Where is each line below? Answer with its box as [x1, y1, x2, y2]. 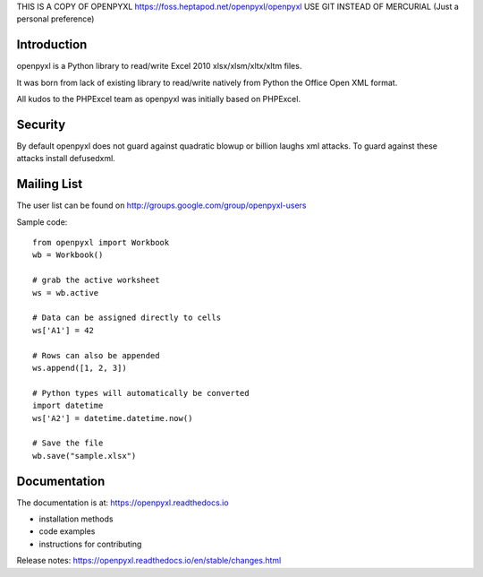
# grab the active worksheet [32, 275, 160, 286]
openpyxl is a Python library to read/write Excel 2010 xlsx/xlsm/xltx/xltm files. [16, 61, 302, 72]
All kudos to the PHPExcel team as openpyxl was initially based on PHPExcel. [16, 94, 301, 105]
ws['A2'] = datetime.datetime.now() [32, 413, 193, 423]
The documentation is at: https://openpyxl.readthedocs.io [16, 497, 229, 508]
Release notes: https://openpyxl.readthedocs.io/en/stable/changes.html [16, 555, 282, 566]
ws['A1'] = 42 [32, 325, 94, 335]
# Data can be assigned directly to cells [32, 313, 222, 323]
